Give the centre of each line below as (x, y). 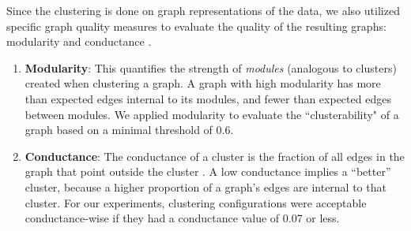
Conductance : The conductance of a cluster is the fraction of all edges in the (215, 156)
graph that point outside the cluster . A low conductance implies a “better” (208, 171)
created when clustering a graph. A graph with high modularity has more (203, 83)
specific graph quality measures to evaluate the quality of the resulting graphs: (196, 26)
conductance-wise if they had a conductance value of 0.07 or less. (182, 218)
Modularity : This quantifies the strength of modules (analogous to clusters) (211, 67)
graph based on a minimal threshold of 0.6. (129, 130)
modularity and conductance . (79, 41)
